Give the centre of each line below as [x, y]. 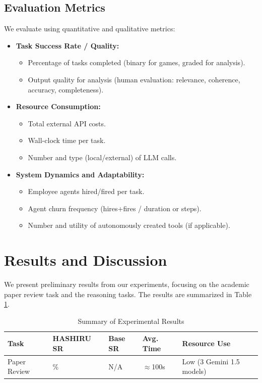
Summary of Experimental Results [131, 321]
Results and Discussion [86, 260]
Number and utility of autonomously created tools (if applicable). [129, 225]
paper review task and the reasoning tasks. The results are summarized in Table [128, 294]
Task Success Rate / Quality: [68, 45]
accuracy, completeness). [66, 89]
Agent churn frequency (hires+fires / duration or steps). [115, 208]
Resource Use [206, 343]
